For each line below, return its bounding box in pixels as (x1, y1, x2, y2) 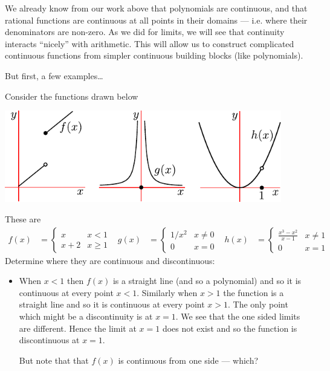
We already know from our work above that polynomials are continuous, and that (5, 2, 308, 14)
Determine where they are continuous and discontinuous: (5, 254, 215, 266)
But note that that (19, 353, 89, 366)
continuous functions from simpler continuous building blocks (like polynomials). (5, 49, 303, 62)
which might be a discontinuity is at (19, 309, 153, 322)
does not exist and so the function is (162, 321, 297, 334)
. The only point (227, 298, 288, 311)
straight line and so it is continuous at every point (19, 298, 205, 311)
